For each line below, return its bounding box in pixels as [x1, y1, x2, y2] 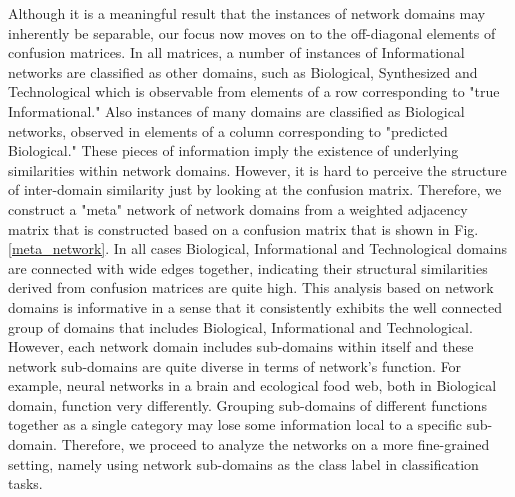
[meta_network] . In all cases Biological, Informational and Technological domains [8, 238, 508, 259]
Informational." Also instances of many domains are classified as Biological [8, 100, 465, 121]
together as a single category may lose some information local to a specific [8, 414, 462, 435]
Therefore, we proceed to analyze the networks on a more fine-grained [61, 434, 490, 455]
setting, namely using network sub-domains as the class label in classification [8, 453, 479, 474]
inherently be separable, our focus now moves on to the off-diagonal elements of [8, 22, 496, 43]
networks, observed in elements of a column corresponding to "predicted [8, 120, 448, 141]
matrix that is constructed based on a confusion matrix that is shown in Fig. [8, 218, 479, 239]
